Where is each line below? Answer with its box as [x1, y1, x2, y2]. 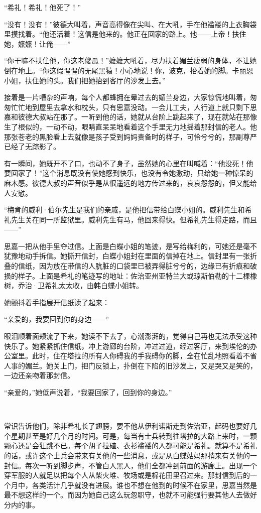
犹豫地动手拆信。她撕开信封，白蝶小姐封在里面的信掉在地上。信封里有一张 [4, 250, 250, 261]
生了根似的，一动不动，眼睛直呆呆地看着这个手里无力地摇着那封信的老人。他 [4, 121, 257, 132]
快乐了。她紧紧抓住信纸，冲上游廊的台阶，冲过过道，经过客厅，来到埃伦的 [4, 340, 250, 351]
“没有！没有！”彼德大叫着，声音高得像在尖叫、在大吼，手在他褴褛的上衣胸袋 [4, 19, 257, 29]
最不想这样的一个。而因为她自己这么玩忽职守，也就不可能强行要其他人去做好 [4, 489, 257, 500]
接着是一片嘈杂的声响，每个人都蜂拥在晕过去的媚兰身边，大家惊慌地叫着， [4, 92, 250, 102]
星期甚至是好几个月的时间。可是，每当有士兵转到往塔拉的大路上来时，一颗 [11, 430, 257, 441]
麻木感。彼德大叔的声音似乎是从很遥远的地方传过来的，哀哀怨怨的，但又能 [4, 177, 250, 188]
